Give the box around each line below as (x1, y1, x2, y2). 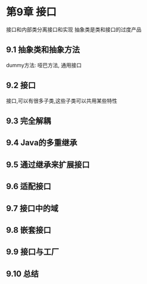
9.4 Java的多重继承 (6, 138, 78, 148)
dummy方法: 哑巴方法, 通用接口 (6, 61, 82, 68)
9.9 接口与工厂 (6, 247, 59, 257)
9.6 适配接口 (6, 182, 52, 192)
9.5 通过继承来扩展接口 (6, 159, 90, 169)
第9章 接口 (6, 5, 57, 19)
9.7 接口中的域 (6, 203, 59, 213)
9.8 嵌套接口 (6, 225, 52, 235)
